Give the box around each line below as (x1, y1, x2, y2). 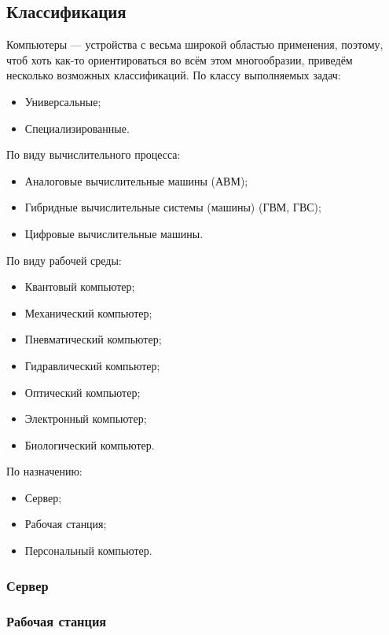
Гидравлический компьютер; (24, 357, 160, 373)
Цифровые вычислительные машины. (24, 225, 204, 241)
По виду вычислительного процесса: (6, 146, 181, 163)
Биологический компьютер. (24, 436, 155, 453)
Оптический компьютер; (24, 384, 141, 400)
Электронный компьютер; (24, 410, 147, 427)
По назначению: (6, 463, 83, 479)
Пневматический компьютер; (24, 331, 162, 347)
